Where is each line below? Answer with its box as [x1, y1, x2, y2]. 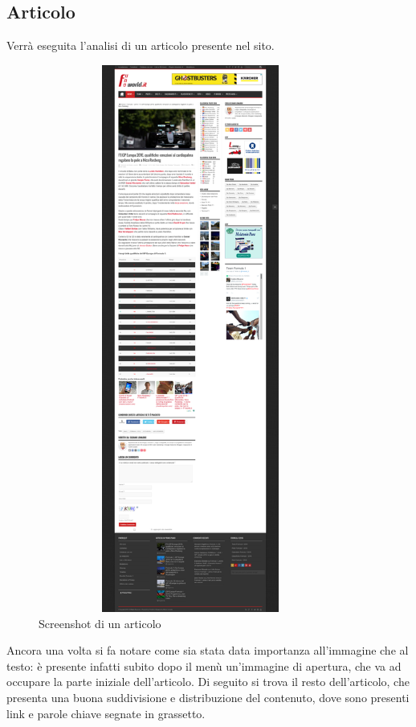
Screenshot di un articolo [39, 614, 161, 631]
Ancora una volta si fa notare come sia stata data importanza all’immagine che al [6, 642, 409, 659]
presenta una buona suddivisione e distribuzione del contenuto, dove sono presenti [6, 689, 410, 706]
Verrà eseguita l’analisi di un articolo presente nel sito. [6, 37, 275, 54]
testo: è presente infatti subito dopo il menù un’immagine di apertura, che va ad [6, 657, 402, 674]
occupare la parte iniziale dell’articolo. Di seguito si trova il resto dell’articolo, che [6, 673, 410, 690]
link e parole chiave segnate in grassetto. [6, 704, 206, 721]
